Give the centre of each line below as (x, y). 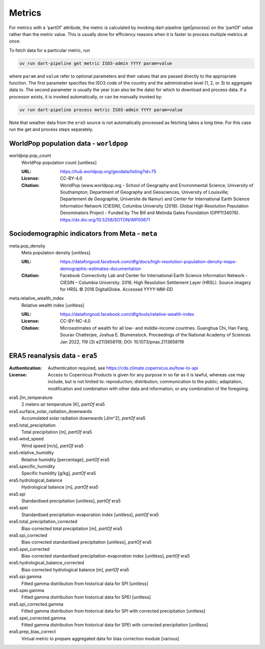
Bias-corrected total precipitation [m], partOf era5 (72, 528)
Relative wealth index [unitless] (53, 305)
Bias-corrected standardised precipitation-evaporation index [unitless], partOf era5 (106, 556)
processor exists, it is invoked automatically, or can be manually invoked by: (86, 96)
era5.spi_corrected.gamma (36, 604)
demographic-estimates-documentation (100, 269)
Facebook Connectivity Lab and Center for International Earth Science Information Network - (154, 276)
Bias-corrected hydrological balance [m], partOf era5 (75, 570)
